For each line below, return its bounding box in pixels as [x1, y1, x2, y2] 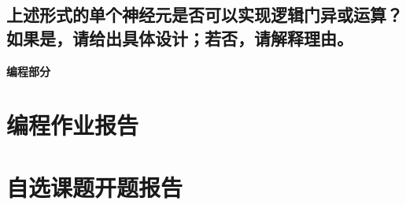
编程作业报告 [6, 109, 139, 141]
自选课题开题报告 [6, 170, 183, 203]
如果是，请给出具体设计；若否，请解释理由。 [6, 25, 353, 50]
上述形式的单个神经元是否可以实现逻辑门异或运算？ [6, 2, 403, 27]
